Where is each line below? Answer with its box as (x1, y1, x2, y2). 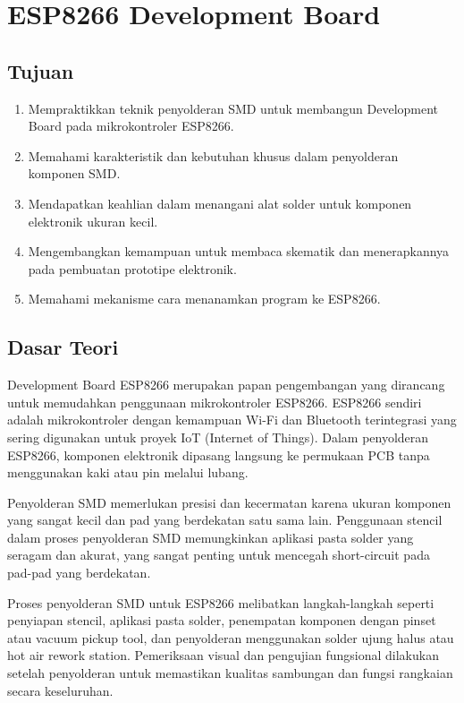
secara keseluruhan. (7, 681, 114, 699)
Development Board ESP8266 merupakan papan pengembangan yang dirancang (7, 375, 445, 394)
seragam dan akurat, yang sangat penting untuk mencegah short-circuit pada (7, 545, 430, 564)
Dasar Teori (7, 333, 119, 361)
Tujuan (7, 56, 74, 84)
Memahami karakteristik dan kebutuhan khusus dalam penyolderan (28, 146, 399, 165)
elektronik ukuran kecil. (28, 211, 158, 230)
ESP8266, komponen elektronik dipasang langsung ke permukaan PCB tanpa (7, 445, 430, 464)
